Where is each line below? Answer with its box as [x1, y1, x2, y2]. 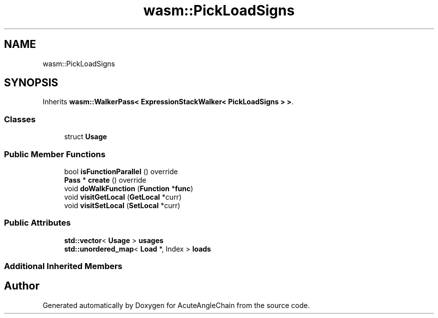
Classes [4, 114, 36, 124]
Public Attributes [4, 218, 71, 228]
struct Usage [64, 132, 107, 141]
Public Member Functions [4, 149, 105, 159]
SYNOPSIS [4, 76, 58, 89]
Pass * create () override [64, 175, 146, 184]
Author [4, 280, 39, 293]
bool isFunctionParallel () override [64, 167, 178, 176]
